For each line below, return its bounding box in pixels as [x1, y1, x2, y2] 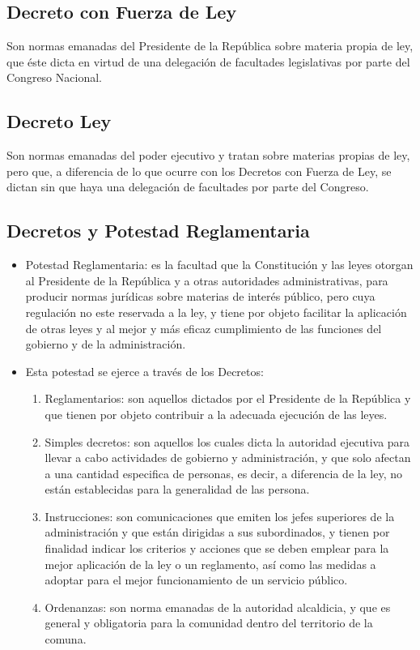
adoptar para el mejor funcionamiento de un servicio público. [45, 571, 348, 588]
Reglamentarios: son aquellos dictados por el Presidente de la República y [45, 390, 411, 407]
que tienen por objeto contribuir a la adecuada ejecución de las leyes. [45, 405, 388, 422]
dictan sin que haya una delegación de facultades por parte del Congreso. [6, 178, 369, 195]
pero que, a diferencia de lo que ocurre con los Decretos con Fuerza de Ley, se [6, 162, 392, 179]
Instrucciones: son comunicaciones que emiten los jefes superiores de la [45, 507, 395, 524]
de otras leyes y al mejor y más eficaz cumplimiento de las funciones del [25, 319, 382, 336]
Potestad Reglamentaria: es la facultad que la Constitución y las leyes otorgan [25, 256, 414, 273]
